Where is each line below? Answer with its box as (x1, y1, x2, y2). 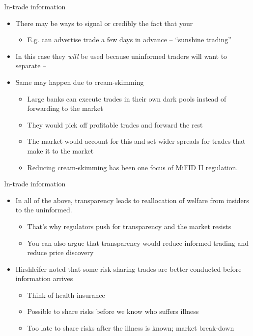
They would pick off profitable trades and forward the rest (27, 119, 203, 129)
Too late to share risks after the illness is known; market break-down (27, 323, 234, 333)
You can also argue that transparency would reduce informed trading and (27, 237, 249, 248)
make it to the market (27, 145, 94, 155)
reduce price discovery (27, 247, 94, 258)
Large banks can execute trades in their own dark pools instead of (27, 93, 226, 103)
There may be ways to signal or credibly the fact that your (15, 18, 193, 28)
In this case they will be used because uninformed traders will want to (15, 51, 227, 61)
